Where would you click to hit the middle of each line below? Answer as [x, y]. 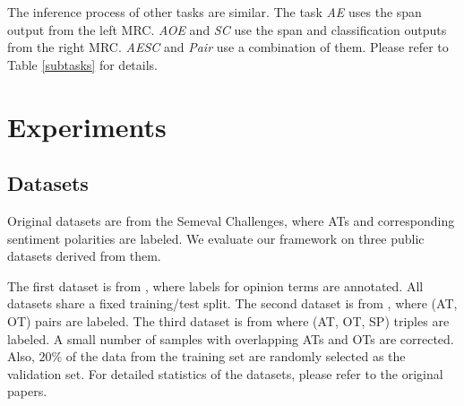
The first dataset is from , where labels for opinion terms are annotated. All [215, 285]
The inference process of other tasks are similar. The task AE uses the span [215, 12]
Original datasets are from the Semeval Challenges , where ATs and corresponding [231, 220]
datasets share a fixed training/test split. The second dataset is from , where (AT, [232, 303]
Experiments [87, 126]
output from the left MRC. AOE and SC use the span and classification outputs [227, 29]
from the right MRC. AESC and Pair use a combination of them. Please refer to [228, 47]
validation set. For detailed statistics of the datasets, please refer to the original [225, 373]
